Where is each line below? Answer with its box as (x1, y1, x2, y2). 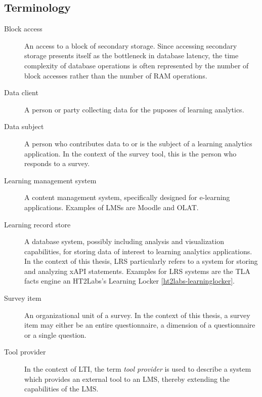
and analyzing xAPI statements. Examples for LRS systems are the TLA (24, 265, 250, 276)
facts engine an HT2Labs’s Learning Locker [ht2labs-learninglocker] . (24, 275, 235, 286)
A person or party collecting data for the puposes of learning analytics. (24, 104, 244, 114)
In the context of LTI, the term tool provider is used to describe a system (24, 364, 251, 374)
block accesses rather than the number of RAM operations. (24, 70, 207, 81)
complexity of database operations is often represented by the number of (24, 60, 249, 70)
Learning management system (4, 175, 97, 185)
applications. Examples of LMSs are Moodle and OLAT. (24, 202, 199, 212)
